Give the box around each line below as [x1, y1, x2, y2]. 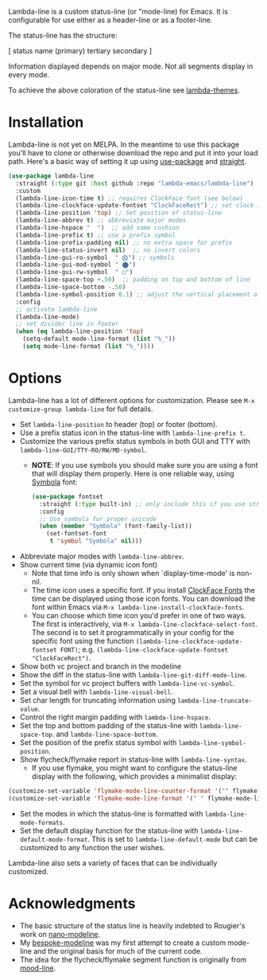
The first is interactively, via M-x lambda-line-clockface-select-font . [31, 619, 258, 629]
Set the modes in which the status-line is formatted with [19, 809, 203, 818]
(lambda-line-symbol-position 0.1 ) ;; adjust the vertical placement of [15, 290, 261, 298]
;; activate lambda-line [15, 305, 98, 313]
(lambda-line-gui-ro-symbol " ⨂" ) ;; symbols [15, 253, 175, 261]
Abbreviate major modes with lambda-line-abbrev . [19, 551, 184, 561]
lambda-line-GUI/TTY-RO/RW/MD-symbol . [19, 445, 147, 454]
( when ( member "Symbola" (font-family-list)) [38, 522, 192, 531]
